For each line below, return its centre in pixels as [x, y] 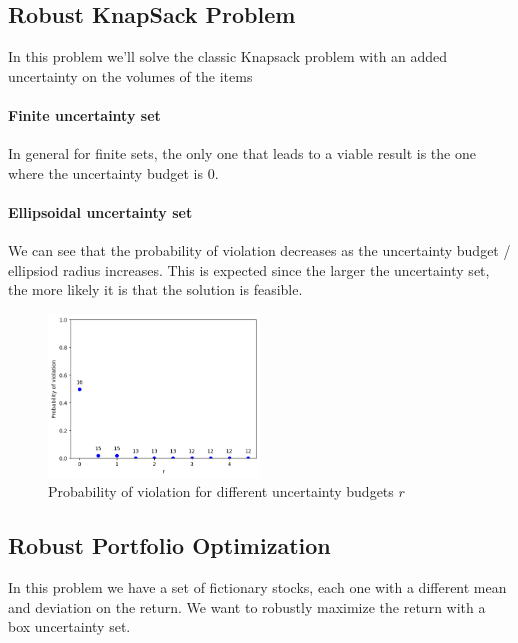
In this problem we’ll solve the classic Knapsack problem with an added [228, 56]
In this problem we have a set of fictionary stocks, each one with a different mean [257, 587]
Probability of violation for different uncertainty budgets [221, 491]
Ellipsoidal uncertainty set [100, 211]
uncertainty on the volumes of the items [130, 75]
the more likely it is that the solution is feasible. [155, 289]
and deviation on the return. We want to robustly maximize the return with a [247, 606]
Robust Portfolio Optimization [169, 545]
